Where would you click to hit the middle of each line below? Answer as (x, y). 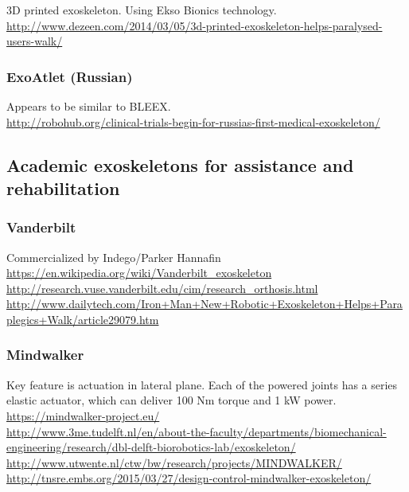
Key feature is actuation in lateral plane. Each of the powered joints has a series (202, 384)
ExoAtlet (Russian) (70, 76)
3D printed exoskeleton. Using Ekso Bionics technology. (142, 10)
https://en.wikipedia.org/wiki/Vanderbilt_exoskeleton (139, 273)
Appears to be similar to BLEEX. (89, 106)
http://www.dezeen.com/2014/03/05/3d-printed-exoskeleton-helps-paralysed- (195, 25)
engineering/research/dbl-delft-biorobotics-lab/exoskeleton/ (151, 447)
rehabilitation (63, 187)
